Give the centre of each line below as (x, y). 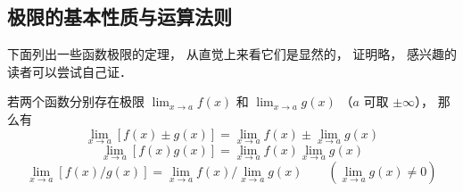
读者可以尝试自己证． (70, 71)
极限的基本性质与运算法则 (120, 17)
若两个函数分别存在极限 (76, 101)
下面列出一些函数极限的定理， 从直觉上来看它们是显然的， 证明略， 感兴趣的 (232, 54)
